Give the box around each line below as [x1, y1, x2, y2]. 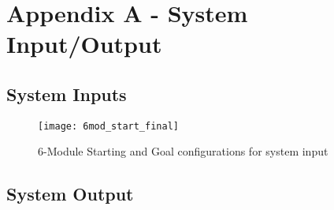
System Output [6, 182, 134, 206]
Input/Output [6, 28, 162, 60]
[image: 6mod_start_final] [38, 120, 179, 132]
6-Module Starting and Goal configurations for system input [38, 143, 328, 159]
